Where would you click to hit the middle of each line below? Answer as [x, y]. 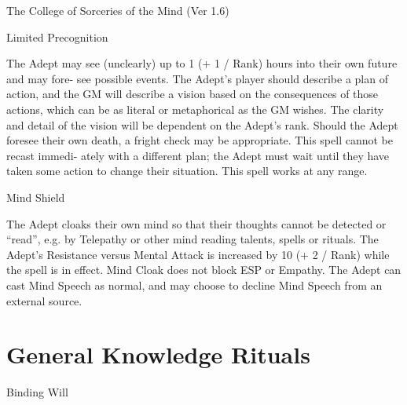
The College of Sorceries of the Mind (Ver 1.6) [118, 10]
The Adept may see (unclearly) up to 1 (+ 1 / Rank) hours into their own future [202, 63]
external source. [44, 300]
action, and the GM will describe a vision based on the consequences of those [192, 94]
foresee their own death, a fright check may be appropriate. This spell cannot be [200, 140]
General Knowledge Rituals [158, 354]
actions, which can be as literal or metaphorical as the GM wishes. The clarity [195, 109]
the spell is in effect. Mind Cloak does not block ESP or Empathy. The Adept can [204, 270]
